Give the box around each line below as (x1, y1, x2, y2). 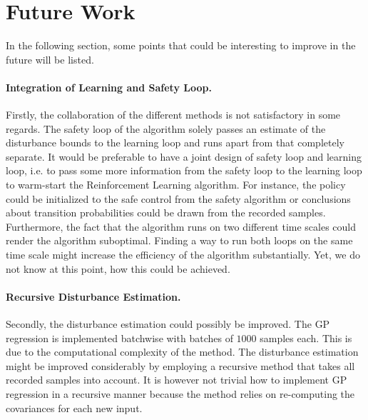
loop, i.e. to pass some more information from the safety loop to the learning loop (6, 163, 362, 178)
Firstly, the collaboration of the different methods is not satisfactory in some (6, 107, 341, 122)
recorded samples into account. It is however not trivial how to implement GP (6, 372, 347, 387)
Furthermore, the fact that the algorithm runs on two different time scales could (6, 219, 357, 234)
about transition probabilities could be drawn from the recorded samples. (6, 205, 326, 220)
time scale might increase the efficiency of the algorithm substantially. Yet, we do (6, 247, 360, 262)
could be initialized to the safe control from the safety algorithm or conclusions (6, 191, 351, 206)
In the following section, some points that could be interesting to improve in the (6, 38, 356, 53)
